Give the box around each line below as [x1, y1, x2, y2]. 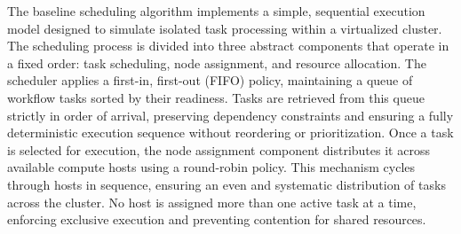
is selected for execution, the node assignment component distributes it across [7, 140, 430, 159]
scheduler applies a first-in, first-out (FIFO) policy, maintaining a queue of [7, 71, 413, 90]
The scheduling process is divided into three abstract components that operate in [7, 36, 449, 55]
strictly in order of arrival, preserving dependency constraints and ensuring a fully [7, 105, 454, 124]
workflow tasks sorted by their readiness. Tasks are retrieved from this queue [7, 88, 425, 106]
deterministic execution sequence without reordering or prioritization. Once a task [7, 123, 454, 142]
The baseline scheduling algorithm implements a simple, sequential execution [7, 2, 425, 19]
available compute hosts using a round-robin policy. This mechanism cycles [7, 158, 416, 176]
